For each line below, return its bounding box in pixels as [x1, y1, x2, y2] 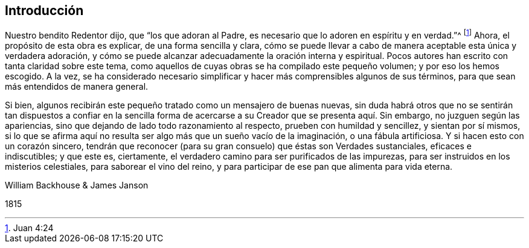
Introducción [5, 3, 84, 18]
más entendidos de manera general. [5, 81, 149, 92]
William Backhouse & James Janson [5, 180, 149, 191]
